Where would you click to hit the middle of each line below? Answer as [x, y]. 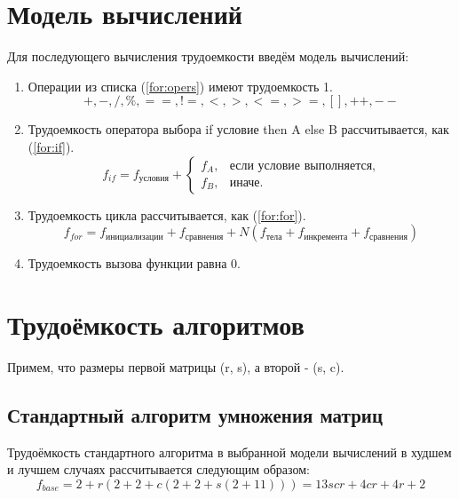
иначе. [246, 183]
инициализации [135, 237]
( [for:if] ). [51, 146]
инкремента [326, 237]
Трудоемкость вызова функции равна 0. [134, 263]
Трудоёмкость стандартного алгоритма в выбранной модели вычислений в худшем [229, 451]
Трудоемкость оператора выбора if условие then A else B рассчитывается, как [238, 129]
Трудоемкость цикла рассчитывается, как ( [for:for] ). [167, 214]
